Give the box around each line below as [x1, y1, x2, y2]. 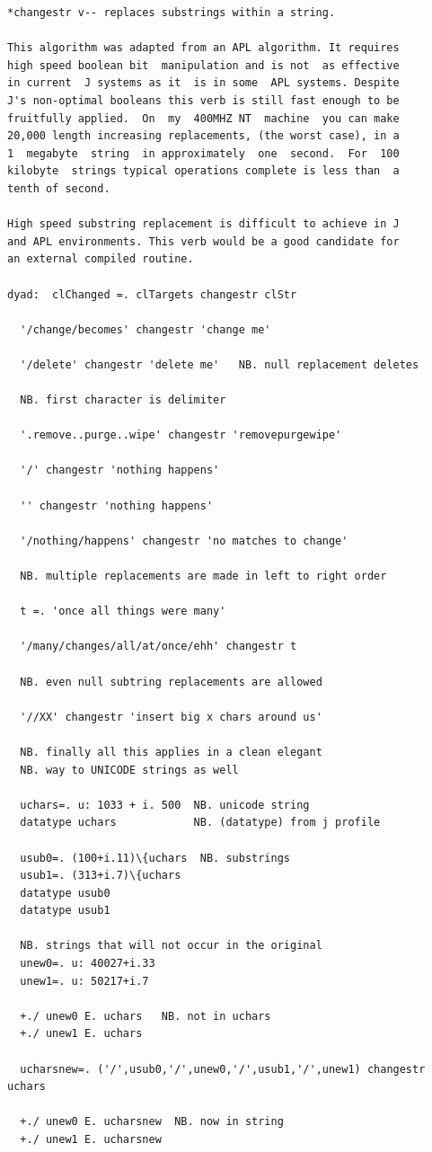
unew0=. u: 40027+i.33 [20, 957, 155, 970]
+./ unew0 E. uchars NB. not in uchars [20, 1009, 271, 1023]
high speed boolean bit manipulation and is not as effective [7, 58, 400, 72]
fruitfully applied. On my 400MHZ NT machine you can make [7, 111, 400, 125]
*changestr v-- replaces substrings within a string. [7, 6, 336, 19]
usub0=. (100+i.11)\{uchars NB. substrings [20, 851, 290, 864]
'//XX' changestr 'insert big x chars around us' [20, 710, 322, 723]
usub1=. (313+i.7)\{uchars [20, 869, 181, 882]
